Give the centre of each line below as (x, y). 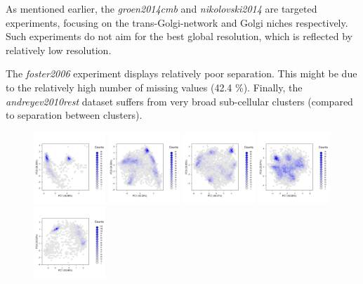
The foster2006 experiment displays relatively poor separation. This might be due (181, 73)
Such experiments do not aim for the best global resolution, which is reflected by (179, 36)
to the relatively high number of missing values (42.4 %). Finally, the (154, 87)
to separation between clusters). (74, 115)
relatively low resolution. (59, 50)
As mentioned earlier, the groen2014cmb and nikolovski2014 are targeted (161, 8)
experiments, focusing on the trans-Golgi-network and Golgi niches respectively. (177, 22)
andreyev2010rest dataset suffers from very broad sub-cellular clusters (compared (179, 101)
